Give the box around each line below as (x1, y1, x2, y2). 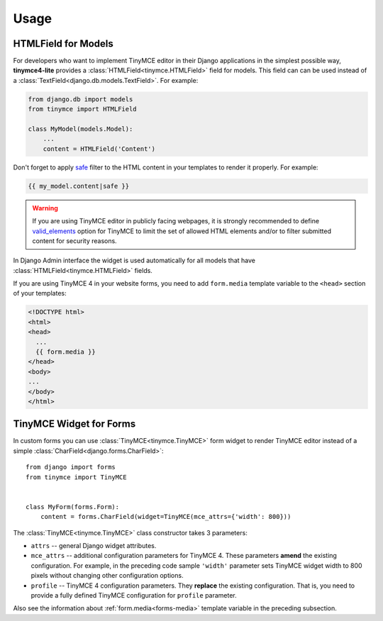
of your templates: (13, 289, 67, 298)
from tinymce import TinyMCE (26, 473, 127, 481)
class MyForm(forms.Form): (26, 503, 120, 510)
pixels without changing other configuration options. (30, 571, 184, 580)
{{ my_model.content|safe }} (28, 181, 130, 190)
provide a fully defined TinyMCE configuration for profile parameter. (30, 591, 237, 599)
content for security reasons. (32, 236, 117, 245)
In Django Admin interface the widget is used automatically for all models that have (13, 256, 255, 265)
